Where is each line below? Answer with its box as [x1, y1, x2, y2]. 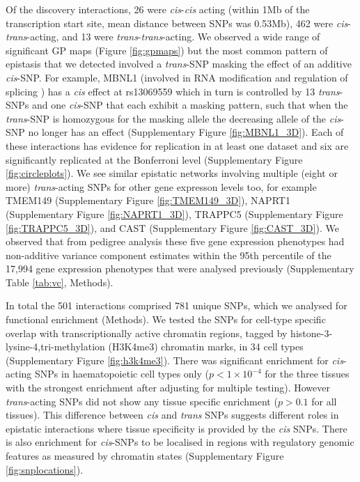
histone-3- [290, 325, 333, 340]
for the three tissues [265, 366, 350, 381]
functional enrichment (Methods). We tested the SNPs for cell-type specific [6, 312, 326, 327]
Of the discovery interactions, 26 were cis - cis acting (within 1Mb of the [6, 2, 310, 16]
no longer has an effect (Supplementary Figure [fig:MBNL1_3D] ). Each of [28, 125, 344, 139]
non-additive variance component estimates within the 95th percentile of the [6, 247, 331, 262]
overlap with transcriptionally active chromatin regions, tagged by [6, 325, 288, 340]
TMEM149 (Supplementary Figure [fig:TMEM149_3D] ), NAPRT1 [6, 193, 290, 208]
